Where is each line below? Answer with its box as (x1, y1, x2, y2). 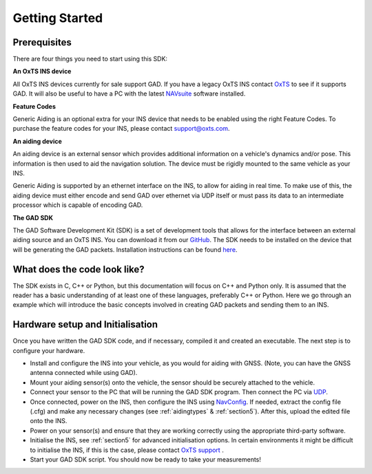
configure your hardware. (12, 346, 85, 354)
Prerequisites (12, 36, 72, 48)
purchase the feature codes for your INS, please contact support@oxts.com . (12, 125, 230, 133)
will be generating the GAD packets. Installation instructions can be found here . (12, 245, 238, 254)
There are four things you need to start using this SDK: (12, 55, 168, 63)
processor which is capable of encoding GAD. (12, 201, 143, 209)
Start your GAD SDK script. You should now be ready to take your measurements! (30, 455, 262, 464)
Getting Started (12, 10, 103, 25)
